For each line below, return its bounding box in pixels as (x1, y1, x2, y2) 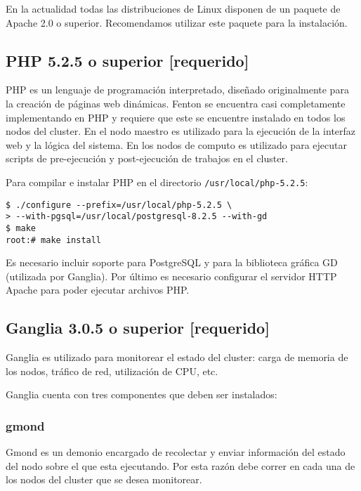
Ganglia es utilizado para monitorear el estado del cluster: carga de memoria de (6, 350, 348, 365)
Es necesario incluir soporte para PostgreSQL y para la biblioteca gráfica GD (6, 255, 338, 270)
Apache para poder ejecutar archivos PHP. (6, 282, 190, 297)
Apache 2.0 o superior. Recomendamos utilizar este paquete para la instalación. (6, 15, 348, 30)
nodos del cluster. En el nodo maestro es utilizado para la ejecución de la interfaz (6, 124, 356, 138)
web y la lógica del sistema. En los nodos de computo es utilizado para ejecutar (6, 137, 347, 152)
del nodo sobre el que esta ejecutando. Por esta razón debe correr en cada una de (6, 458, 355, 473)
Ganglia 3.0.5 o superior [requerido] (6, 317, 270, 339)
